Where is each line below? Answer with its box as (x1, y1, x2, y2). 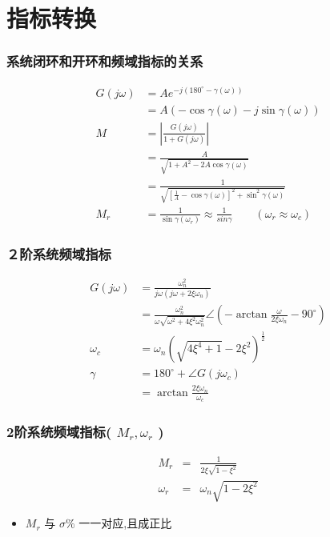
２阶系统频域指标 (6, 244, 111, 264)
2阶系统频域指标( (6, 422, 112, 442)
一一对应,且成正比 (78, 515, 172, 531)
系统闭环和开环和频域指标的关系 (6, 51, 203, 71)
